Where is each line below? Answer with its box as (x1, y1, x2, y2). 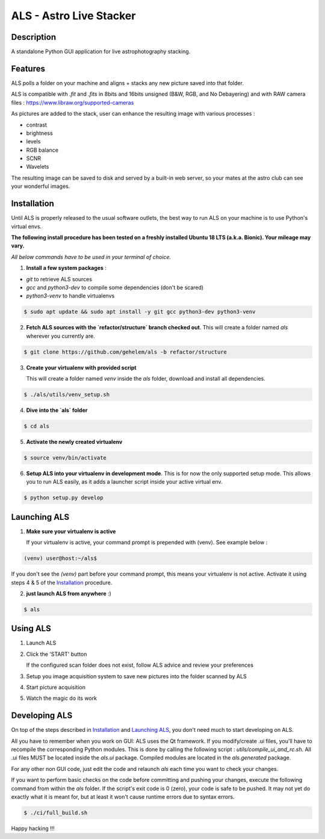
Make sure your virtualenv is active (26, 528, 116, 535)
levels (26, 138, 41, 145)
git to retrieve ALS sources (26, 275, 93, 282)
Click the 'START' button (26, 650, 87, 658)
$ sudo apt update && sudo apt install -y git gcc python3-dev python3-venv (23, 308, 256, 316)
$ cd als (23, 422, 50, 429)
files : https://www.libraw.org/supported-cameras (11, 99, 134, 106)
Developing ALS (11, 711, 73, 721)
